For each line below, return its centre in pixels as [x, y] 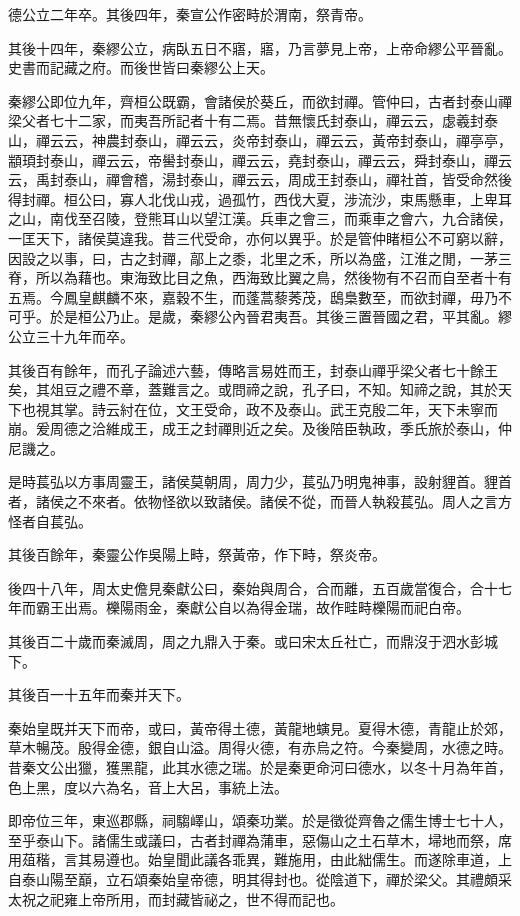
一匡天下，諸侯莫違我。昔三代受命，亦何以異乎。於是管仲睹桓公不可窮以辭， [260, 237]
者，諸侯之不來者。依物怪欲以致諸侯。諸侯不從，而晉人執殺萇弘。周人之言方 [260, 501]
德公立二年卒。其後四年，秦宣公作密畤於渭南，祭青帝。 [190, 14]
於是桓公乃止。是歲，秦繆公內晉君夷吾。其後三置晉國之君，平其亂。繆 [280, 316]
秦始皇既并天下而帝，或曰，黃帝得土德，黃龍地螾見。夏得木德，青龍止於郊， [260, 727]
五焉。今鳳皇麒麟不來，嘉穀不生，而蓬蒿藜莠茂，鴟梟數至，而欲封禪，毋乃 [253, 296]
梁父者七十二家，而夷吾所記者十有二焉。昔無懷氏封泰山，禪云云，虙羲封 [246, 120]
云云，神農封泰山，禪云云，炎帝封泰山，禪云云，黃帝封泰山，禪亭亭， [280, 139]
